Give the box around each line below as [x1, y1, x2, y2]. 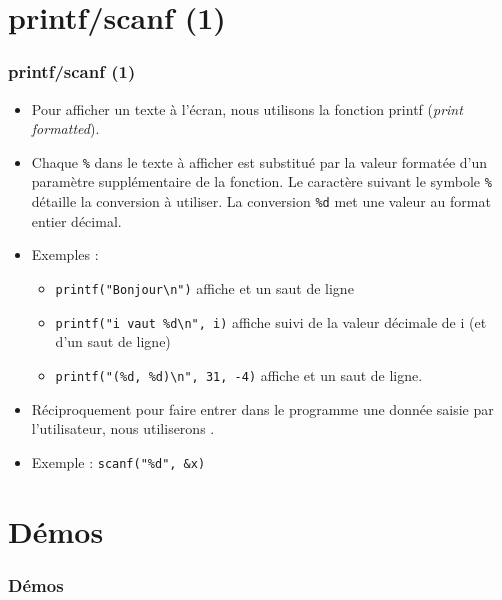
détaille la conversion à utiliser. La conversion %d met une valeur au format [31, 191, 491, 212]
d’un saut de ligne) [55, 331, 171, 352]
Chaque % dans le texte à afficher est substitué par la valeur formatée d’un [31, 151, 488, 172]
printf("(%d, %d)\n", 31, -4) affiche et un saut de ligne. [55, 364, 423, 385]
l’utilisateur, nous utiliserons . [31, 418, 215, 439]
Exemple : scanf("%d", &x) [31, 451, 206, 472]
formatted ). [31, 118, 100, 139]
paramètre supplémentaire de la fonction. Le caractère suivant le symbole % [31, 171, 492, 192]
